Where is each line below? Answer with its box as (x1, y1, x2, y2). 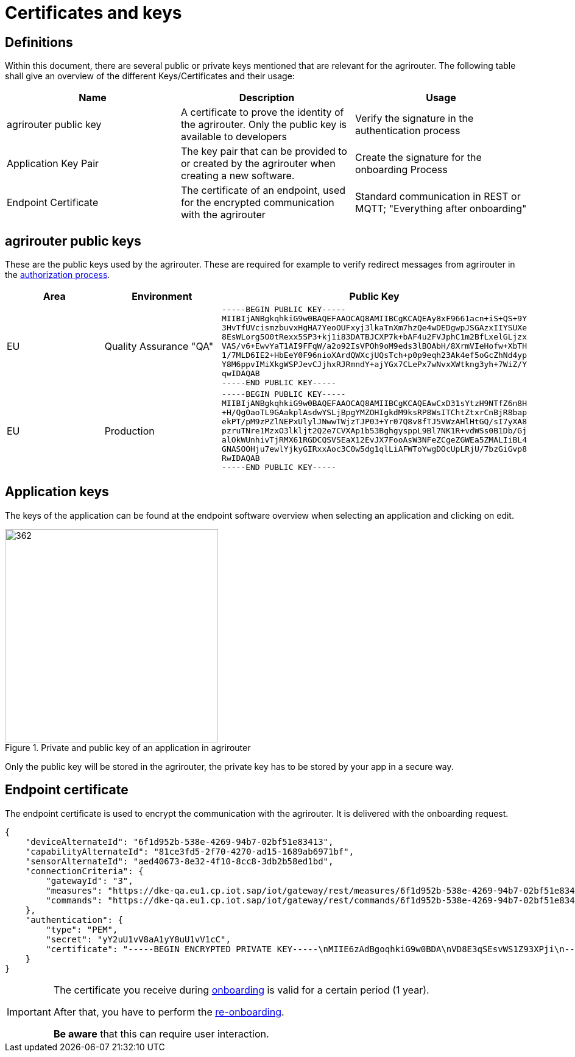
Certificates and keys (5, 2, 182, 23)
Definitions (5, 34, 73, 50)
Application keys (5, 484, 109, 500)
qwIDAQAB (222, 369, 260, 379)
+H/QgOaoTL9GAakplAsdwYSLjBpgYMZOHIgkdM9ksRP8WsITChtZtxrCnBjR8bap (222, 408, 527, 418)
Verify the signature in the (355, 112, 474, 125)
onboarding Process (355, 163, 448, 176)
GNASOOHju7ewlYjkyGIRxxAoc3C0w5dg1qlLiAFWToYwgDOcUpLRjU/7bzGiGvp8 (222, 444, 527, 454)
